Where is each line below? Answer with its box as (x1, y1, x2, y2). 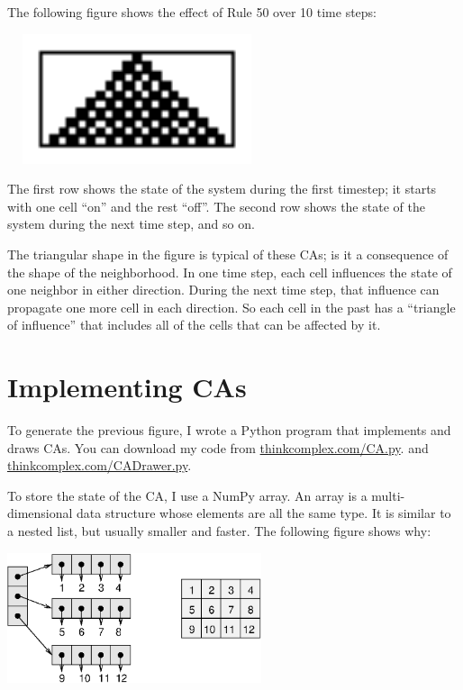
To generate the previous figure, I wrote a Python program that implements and (7, 421, 451, 440)
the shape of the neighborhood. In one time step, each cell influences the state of (7, 262, 452, 281)
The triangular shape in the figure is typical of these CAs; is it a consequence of (7, 244, 449, 263)
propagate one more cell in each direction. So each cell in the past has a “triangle (7, 297, 456, 316)
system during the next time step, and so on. (7, 214, 255, 233)
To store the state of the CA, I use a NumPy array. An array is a (7, 486, 368, 504)
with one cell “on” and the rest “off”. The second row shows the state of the (7, 196, 425, 215)
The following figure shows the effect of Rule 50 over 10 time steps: (7, 3, 377, 21)
